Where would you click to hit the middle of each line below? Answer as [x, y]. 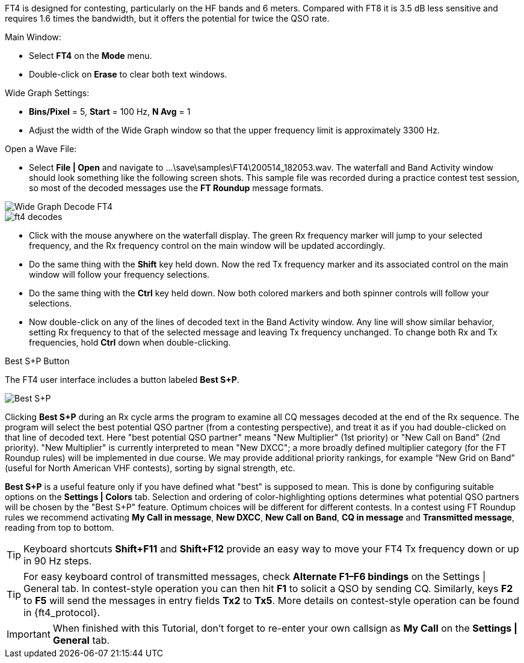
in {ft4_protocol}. [62, 613]
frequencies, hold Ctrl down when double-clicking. [130, 342]
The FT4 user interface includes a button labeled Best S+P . [122, 380]
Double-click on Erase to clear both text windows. [128, 74]
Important [29, 634]
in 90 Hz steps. [58, 561]
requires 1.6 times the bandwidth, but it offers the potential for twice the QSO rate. [167, 18]
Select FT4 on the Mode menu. [91, 56]
